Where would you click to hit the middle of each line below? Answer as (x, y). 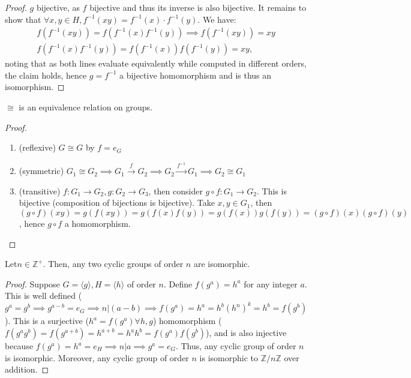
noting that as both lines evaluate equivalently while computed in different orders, (156, 63)
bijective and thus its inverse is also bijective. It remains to (198, 7)
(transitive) (40, 190)
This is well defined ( (43, 295)
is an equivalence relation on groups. (86, 107)
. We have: (217, 19)
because (19, 346)
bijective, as (58, 7)
